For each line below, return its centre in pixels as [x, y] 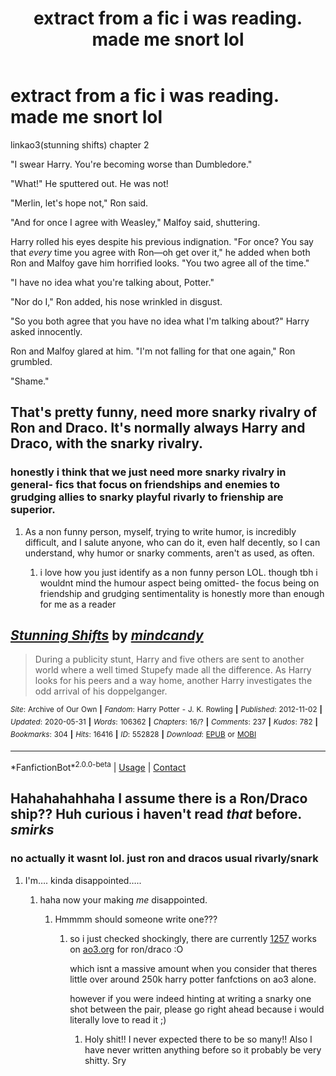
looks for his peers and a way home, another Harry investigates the [173, 681]
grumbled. [31, 361]
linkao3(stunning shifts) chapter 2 [80, 144]
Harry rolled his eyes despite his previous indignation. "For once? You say [162, 241]
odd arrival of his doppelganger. [101, 691]
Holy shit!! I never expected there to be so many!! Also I [198, 1039]
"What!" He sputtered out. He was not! [89, 183]
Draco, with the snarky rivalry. [107, 443]
